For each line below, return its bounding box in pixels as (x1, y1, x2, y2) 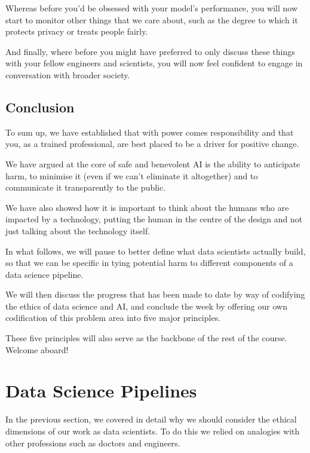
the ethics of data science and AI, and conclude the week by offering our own (5, 299, 287, 312)
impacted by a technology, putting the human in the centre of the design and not (5, 213, 303, 225)
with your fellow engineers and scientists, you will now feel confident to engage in (5, 57, 303, 69)
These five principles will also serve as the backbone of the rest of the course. (5, 332, 287, 344)
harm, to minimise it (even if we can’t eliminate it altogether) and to (5, 169, 258, 182)
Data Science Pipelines (5, 378, 197, 403)
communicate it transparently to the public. (5, 181, 166, 194)
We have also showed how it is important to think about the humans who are (5, 201, 289, 213)
